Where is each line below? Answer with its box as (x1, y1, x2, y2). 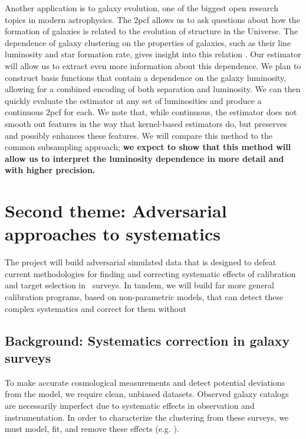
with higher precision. (5, 164, 96, 176)
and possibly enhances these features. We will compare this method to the (5, 129, 272, 141)
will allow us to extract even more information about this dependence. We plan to (5, 59, 301, 71)
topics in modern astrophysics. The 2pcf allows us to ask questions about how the (5, 13, 300, 25)
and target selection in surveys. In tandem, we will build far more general (5, 279, 274, 291)
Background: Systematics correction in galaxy (5, 331, 290, 349)
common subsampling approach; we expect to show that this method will (5, 141, 291, 153)
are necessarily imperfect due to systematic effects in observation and (5, 399, 255, 411)
